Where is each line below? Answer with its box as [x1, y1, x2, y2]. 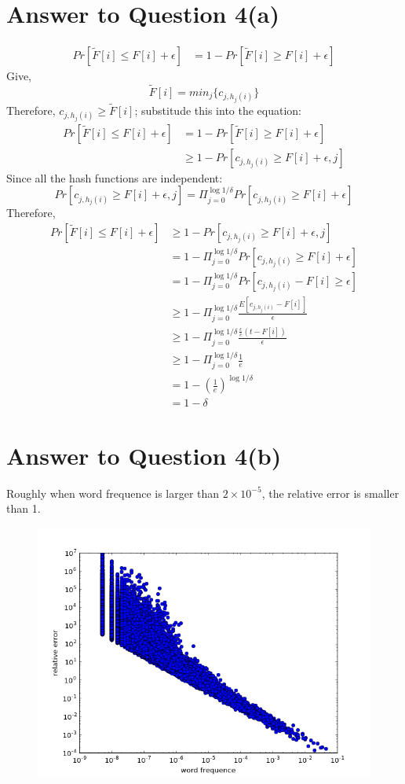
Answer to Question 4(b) [6, 439, 282, 471]
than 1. [6, 500, 41, 517]
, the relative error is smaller [261, 484, 400, 501]
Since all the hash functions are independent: [6, 169, 223, 186]
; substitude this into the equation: [134, 101, 302, 118]
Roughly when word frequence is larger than [6, 484, 220, 501]
